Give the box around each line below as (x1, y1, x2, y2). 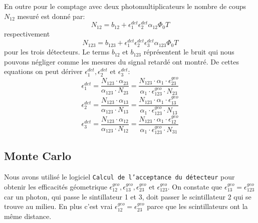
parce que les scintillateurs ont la (147, 201, 248, 211)
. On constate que (167, 181, 222, 191)
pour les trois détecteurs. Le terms (4, 46, 110, 57)
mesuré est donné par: (17, 10, 85, 21)
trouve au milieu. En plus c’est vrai (4, 201, 113, 211)
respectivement (4, 28, 50, 39)
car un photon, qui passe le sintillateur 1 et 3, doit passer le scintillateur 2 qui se (4, 191, 251, 201)
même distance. (4, 210, 52, 221)
